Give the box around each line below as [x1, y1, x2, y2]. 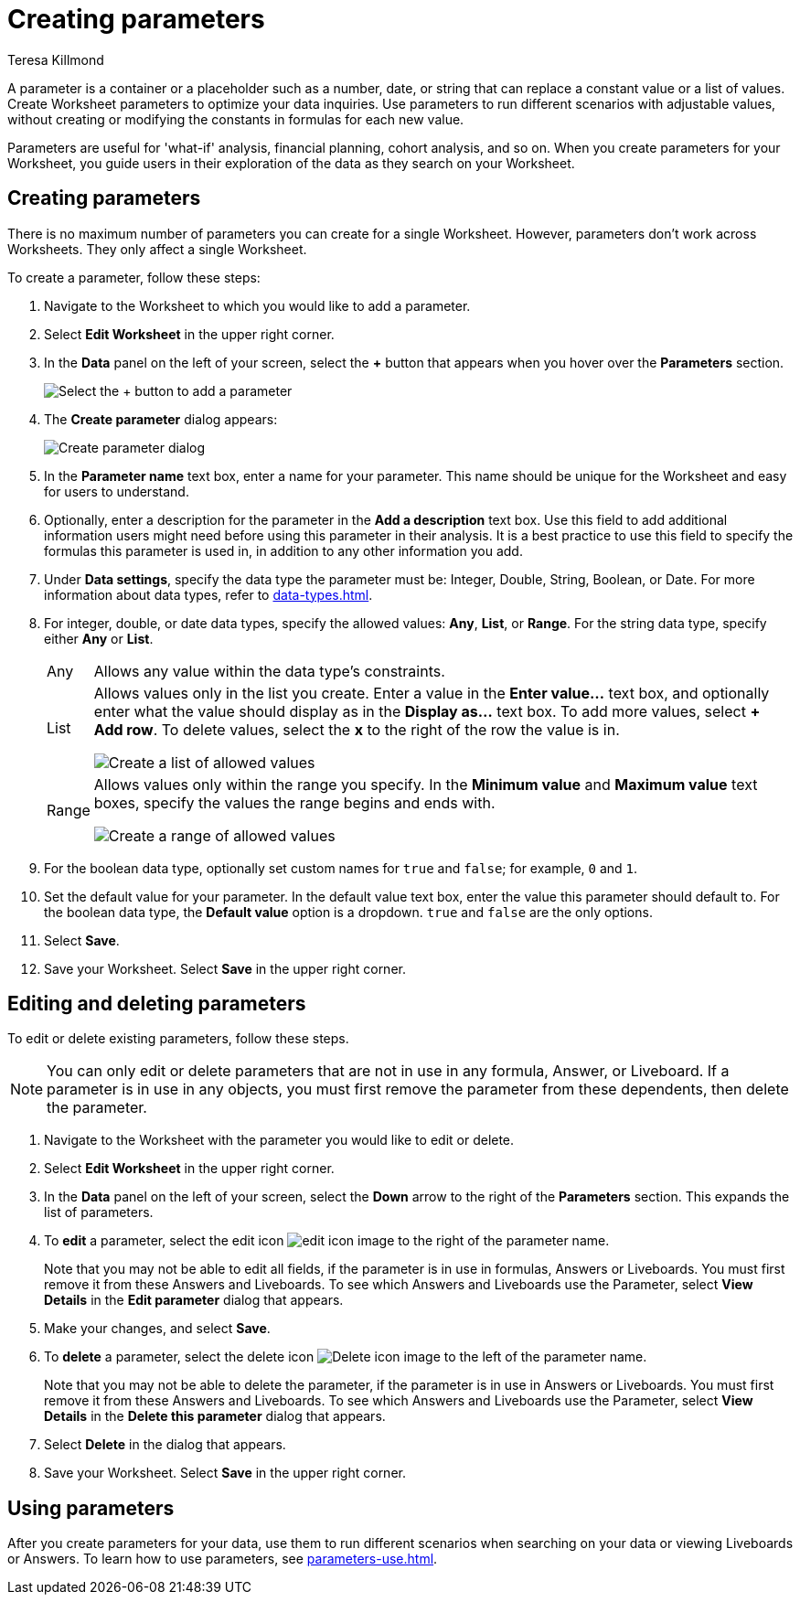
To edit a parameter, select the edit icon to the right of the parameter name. [44, 1233, 610, 1249]
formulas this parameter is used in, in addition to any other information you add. [44, 542, 523, 559]
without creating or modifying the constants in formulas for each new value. [7, 111, 464, 127]
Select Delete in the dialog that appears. [44, 1436, 286, 1453]
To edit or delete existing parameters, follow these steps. [7, 1031, 349, 1047]
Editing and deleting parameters [7, 992, 306, 1016]
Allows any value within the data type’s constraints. [93, 661, 445, 680]
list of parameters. [44, 1204, 154, 1221]
